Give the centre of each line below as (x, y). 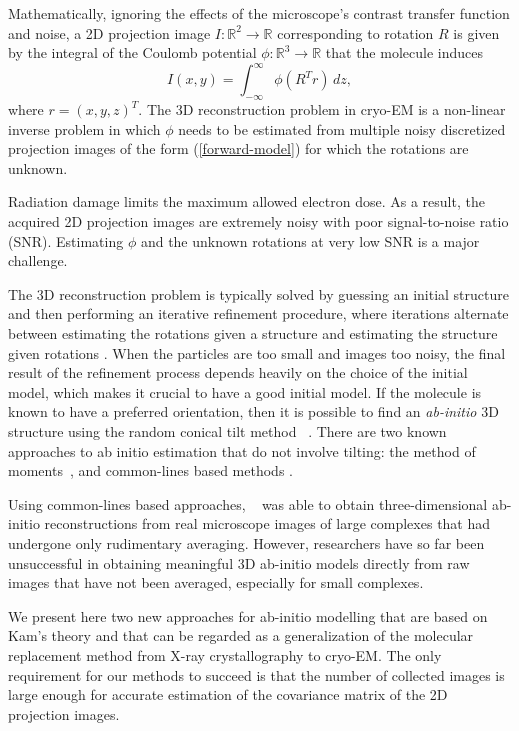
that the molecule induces (404, 52)
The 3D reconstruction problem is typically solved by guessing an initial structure (258, 293)
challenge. (38, 260)
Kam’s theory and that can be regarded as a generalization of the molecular (241, 635)
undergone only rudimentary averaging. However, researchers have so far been (246, 542)
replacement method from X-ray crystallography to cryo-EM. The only (225, 654)
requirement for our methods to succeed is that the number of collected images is (256, 674)
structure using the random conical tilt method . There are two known (227, 430)
